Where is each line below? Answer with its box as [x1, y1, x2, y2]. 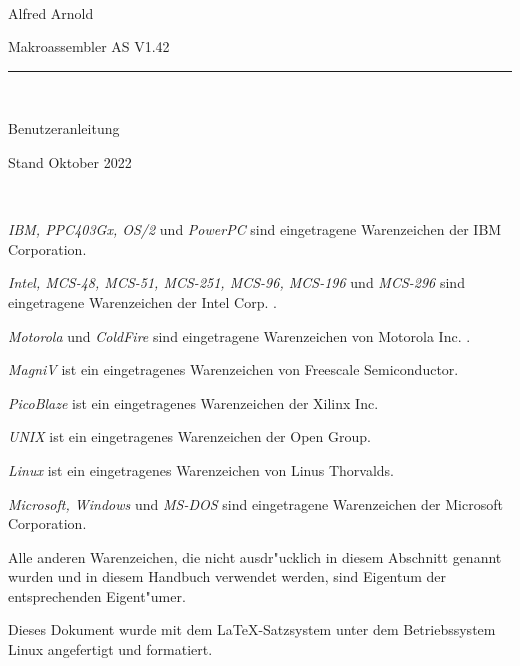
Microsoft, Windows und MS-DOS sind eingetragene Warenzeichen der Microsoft [8, 493, 503, 514]
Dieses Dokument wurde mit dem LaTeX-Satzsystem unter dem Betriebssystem [8, 619, 496, 640]
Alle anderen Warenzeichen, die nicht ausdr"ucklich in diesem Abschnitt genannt [8, 546, 502, 567]
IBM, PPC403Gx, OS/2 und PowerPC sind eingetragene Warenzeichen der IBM [8, 219, 502, 240]
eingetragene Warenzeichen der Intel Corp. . [8, 291, 277, 312]
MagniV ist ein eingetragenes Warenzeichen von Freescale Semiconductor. [8, 359, 459, 380]
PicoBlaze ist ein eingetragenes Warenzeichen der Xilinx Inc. [8, 392, 379, 413]
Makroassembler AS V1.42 [8, 36, 170, 57]
